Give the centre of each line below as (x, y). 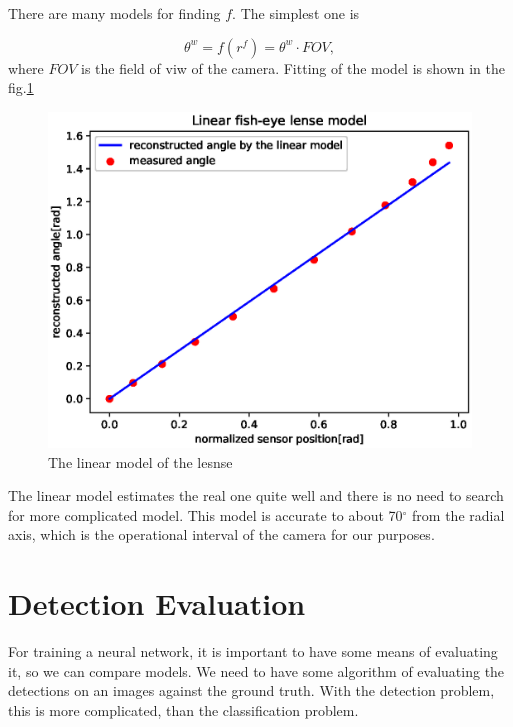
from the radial (458, 514)
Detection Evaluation (157, 603)
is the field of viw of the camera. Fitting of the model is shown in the (293, 67)
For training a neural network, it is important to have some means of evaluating (253, 651)
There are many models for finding (114, 13)
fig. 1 (21, 87)
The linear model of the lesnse (140, 461)
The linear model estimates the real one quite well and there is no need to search (256, 495)
